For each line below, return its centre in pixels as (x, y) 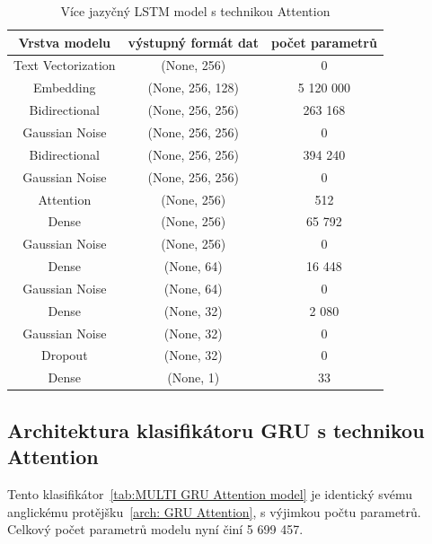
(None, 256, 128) (194, 88)
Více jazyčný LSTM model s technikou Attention (195, 11)
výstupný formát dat (193, 42)
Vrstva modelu (65, 42)
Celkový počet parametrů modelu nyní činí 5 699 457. (155, 529)
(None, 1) (194, 377)
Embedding (65, 88)
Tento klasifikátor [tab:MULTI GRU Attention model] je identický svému (210, 493)
